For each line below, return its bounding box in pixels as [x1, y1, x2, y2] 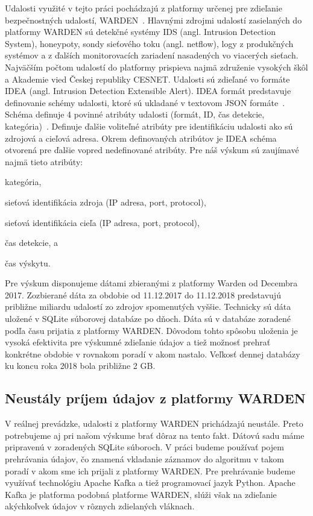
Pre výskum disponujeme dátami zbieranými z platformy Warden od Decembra [5, 277, 298, 289]
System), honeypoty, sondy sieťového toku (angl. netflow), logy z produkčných [5, 37, 294, 49]
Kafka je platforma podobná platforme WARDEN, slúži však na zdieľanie [5, 488, 277, 500]
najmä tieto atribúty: [5, 155, 83, 168]
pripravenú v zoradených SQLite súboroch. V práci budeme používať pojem [5, 441, 284, 453]
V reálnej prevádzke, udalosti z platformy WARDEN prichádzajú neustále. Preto [5, 417, 303, 430]
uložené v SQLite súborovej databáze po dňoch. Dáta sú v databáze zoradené [5, 312, 291, 325]
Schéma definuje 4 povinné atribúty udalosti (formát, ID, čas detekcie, [5, 108, 265, 121]
